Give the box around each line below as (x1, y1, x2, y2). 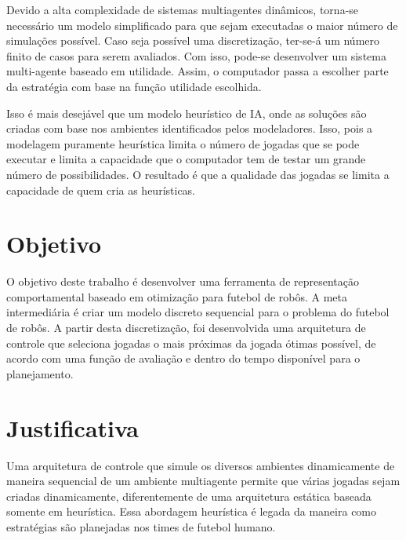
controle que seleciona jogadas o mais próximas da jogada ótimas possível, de (6, 334, 376, 351)
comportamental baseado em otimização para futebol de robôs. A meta (6, 288, 348, 305)
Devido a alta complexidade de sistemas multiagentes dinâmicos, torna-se (6, 2, 359, 17)
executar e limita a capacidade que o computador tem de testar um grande (6, 151, 366, 167)
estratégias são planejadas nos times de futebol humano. (6, 518, 276, 535)
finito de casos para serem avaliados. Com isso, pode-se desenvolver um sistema (6, 47, 386, 64)
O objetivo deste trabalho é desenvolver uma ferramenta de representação (6, 273, 359, 290)
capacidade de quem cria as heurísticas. (6, 181, 196, 198)
